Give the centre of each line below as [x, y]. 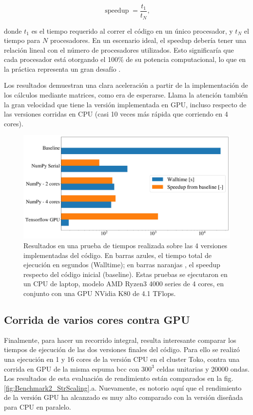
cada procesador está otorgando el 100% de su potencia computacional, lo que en [125, 59]
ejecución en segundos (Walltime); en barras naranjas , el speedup [122, 265]
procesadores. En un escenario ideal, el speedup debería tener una [148, 40]
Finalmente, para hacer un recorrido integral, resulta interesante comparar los [120, 340]
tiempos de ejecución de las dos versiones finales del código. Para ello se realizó [122, 349]
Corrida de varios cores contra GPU [97, 319]
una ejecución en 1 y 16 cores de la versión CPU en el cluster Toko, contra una [122, 359]
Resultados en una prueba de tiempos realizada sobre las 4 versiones [126, 246]
